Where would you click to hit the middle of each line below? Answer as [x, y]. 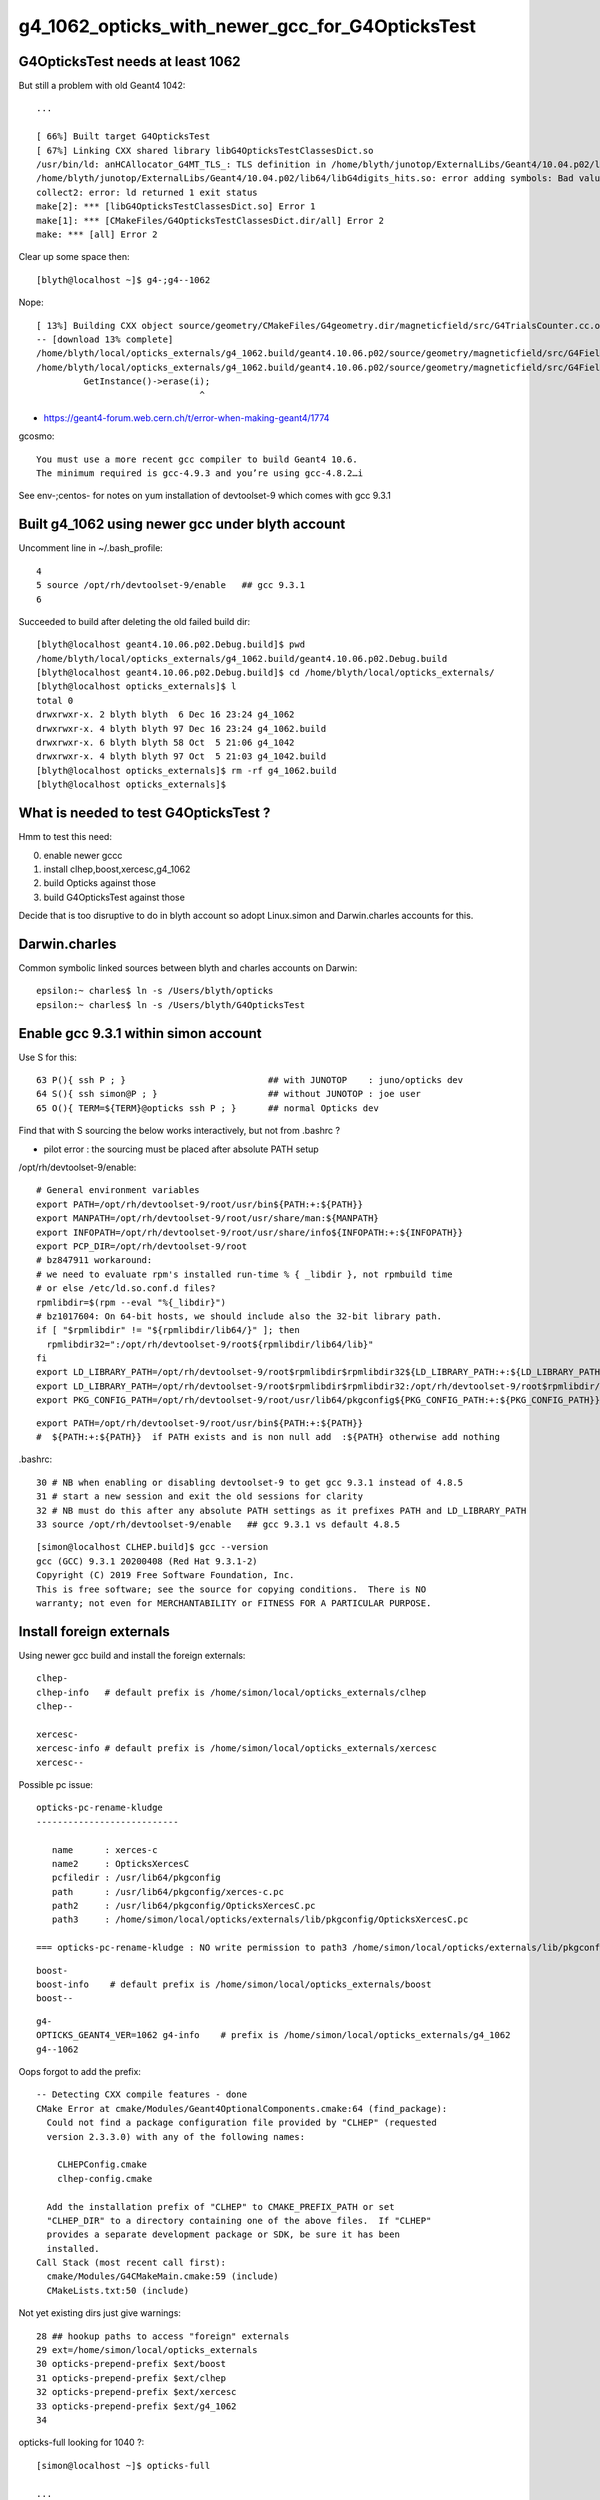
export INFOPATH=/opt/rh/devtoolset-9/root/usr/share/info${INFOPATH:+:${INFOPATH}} [250, 1232]
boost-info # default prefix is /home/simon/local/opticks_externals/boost [234, 1984]
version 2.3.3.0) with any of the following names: [175, 2136]
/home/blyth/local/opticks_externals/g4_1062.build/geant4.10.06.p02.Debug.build [242, 658]
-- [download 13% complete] [105, 339]
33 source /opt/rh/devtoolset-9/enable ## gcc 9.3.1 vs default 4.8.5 [218, 1524]
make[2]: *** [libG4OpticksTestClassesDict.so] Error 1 [176, 206]
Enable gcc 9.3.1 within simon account [140, 1033]
